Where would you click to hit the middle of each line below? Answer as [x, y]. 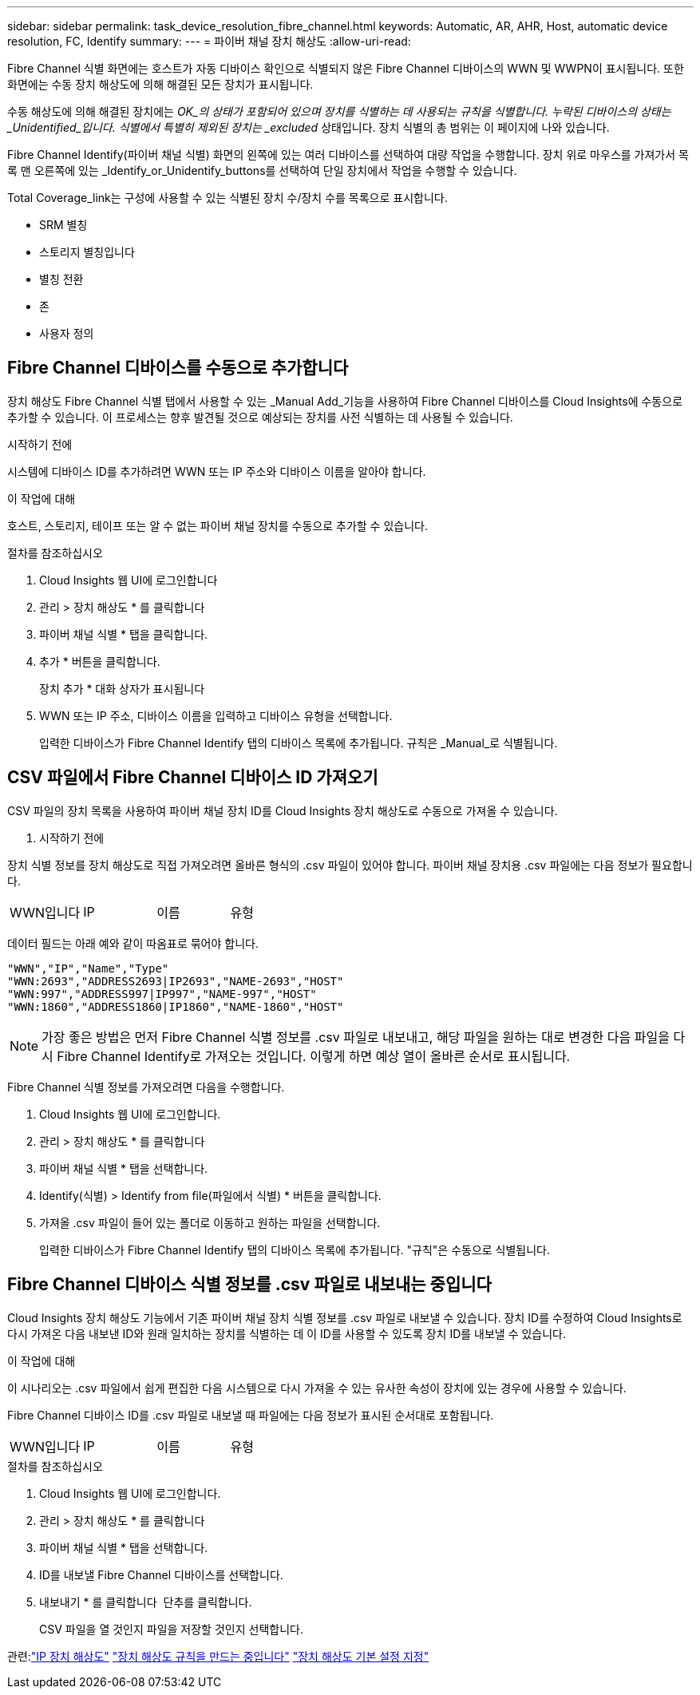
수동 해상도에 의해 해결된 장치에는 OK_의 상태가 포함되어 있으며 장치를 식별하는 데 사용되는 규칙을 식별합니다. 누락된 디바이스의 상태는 [339, 111]
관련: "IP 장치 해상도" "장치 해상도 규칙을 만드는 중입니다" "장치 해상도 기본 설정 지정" [218, 1656]
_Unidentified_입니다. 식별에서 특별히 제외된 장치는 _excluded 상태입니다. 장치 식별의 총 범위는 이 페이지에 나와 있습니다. [308, 127]
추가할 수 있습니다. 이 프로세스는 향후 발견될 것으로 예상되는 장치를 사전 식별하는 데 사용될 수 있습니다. [260, 417]
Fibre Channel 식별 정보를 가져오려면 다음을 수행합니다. [146, 1087]
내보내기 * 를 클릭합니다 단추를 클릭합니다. [146, 1602]
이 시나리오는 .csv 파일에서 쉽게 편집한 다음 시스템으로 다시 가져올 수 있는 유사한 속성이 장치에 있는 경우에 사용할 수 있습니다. [317, 1388]
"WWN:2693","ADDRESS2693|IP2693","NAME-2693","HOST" [176, 981]
